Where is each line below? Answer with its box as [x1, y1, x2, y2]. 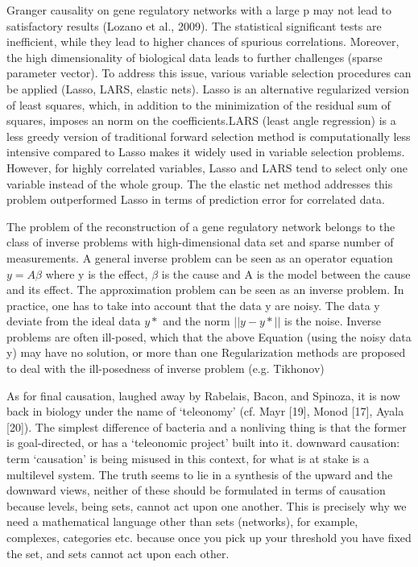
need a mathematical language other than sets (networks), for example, [6, 513, 358, 530]
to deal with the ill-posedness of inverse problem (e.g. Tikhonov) [6, 360, 325, 377]
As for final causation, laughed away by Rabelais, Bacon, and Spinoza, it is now [6, 387, 400, 404]
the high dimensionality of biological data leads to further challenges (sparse [6, 48, 383, 65]
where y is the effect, [45, 265, 148, 282]
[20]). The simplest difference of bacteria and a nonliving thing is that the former [6, 418, 407, 435]
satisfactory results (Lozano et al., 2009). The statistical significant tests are [6, 17, 382, 34]
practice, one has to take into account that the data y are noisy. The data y [6, 296, 380, 313]
